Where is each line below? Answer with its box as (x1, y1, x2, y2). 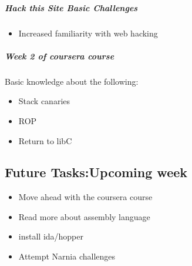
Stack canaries (18, 95, 70, 107)
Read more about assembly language (18, 210, 150, 222)
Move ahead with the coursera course (18, 191, 153, 203)
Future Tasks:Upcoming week (5, 163, 188, 181)
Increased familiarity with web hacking (18, 26, 158, 39)
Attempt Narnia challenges (18, 250, 116, 262)
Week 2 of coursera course (5, 49, 114, 62)
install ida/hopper (18, 230, 84, 242)
